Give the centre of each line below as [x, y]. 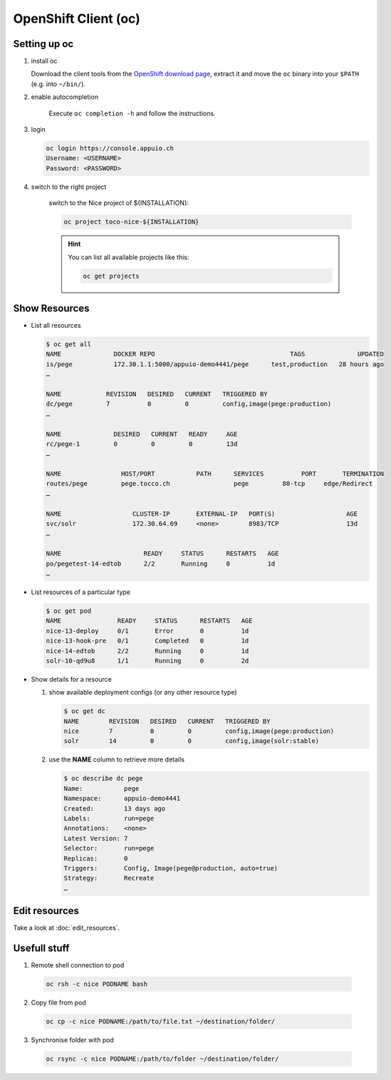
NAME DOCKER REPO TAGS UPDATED [215, 354]
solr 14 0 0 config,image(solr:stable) [192, 741]
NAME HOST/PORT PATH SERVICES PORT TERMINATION [215, 474]
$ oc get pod [69, 611]
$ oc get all [69, 344]
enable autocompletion [65, 97]
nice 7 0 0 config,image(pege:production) [199, 731]
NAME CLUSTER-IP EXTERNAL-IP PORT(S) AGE [202, 514]
